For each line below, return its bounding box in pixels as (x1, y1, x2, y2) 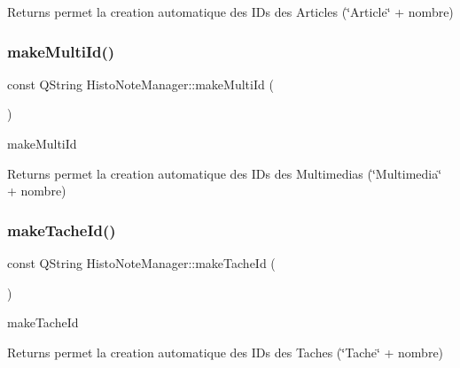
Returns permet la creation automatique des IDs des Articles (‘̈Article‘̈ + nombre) (7, 3, 454, 20)
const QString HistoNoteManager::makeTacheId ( (7, 254, 276, 272)
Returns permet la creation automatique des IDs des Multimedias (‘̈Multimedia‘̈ (7, 164, 442, 182)
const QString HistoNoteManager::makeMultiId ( (7, 74, 274, 93)
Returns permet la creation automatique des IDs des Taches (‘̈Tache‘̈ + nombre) (7, 342, 444, 361)
